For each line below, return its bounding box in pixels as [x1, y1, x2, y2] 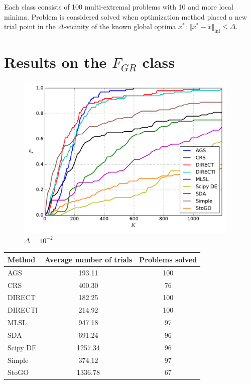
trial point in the [4, 21, 56, 32]
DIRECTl [8, 305, 38, 315]
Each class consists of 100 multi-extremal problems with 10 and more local [4, 2, 233, 12]
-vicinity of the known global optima [64, 21, 176, 32]
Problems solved [139, 254, 197, 264]
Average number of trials [44, 254, 133, 264]
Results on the [4, 52, 107, 72]
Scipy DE [8, 342, 37, 352]
